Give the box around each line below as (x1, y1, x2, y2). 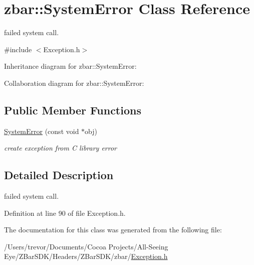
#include (4, 44, 32, 54)
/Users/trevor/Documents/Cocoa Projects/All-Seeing (4, 241, 168, 251)
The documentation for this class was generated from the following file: (4, 224, 222, 235)
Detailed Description (4, 167, 114, 183)
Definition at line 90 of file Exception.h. (4, 207, 126, 218)
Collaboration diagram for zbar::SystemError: (4, 77, 144, 88)
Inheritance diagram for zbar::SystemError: (4, 61, 137, 71)
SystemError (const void (4, 125, 79, 136)
